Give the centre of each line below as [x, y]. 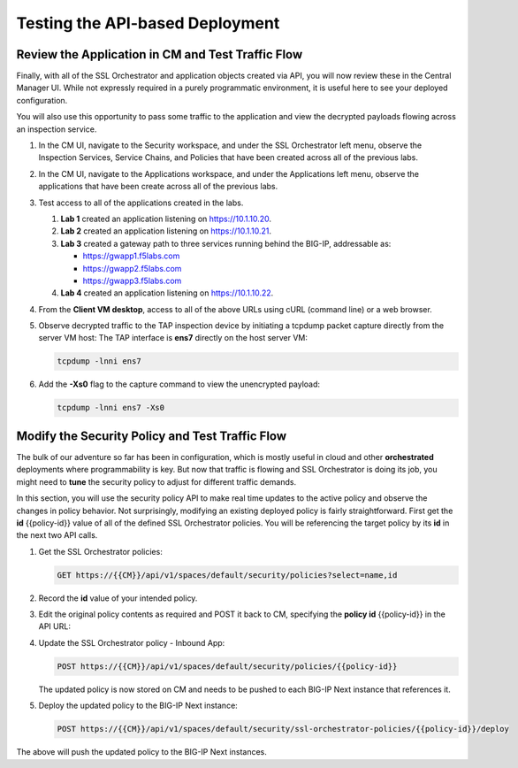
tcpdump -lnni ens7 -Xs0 [111, 408]
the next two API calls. [57, 535]
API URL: [54, 626]
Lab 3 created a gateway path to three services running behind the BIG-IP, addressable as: [226, 243]
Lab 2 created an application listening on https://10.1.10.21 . [166, 231]
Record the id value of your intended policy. [118, 598]
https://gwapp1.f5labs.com [131, 256]
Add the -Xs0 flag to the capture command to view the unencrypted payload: [179, 384]
